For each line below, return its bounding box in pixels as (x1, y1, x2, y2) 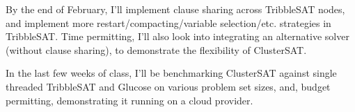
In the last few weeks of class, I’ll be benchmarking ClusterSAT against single (6, 66, 337, 80)
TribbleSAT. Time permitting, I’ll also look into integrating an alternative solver (6, 29, 349, 44)
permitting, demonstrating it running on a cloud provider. (6, 93, 253, 107)
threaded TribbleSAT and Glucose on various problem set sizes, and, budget (6, 79, 331, 93)
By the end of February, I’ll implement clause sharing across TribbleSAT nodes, (6, 2, 345, 16)
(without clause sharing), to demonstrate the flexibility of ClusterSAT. (6, 42, 307, 57)
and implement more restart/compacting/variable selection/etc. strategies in (6, 15, 331, 30)
